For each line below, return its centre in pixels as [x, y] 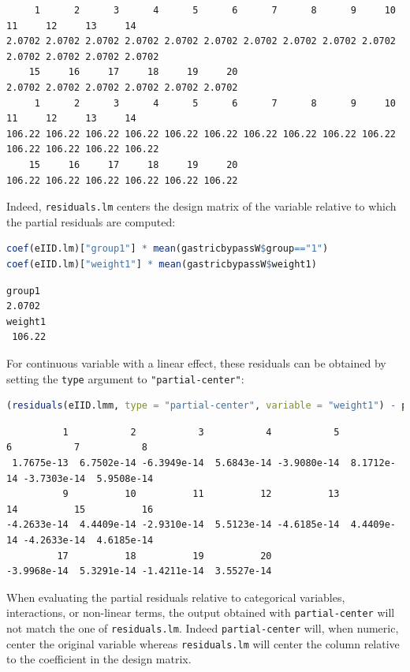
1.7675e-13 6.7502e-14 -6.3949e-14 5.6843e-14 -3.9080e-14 [176, 463]
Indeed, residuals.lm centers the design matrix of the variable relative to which [201, 206]
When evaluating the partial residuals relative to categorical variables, [176, 597]
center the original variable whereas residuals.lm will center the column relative [203, 643]
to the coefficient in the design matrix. [99, 659]
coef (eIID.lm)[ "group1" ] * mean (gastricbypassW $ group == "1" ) [168, 249]
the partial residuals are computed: [91, 221]
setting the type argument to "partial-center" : [125, 378]
